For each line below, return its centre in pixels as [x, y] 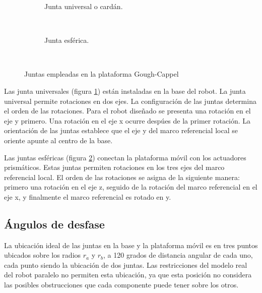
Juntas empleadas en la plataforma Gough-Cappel [102, 74]
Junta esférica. [67, 40]
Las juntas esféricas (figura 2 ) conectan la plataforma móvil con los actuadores [125, 157]
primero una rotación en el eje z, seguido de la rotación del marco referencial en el [131, 187]
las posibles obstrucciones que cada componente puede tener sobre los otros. [121, 285]
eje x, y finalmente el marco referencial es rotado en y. [88, 196]
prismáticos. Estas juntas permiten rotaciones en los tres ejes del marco [114, 167]
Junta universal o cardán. [84, 6]
